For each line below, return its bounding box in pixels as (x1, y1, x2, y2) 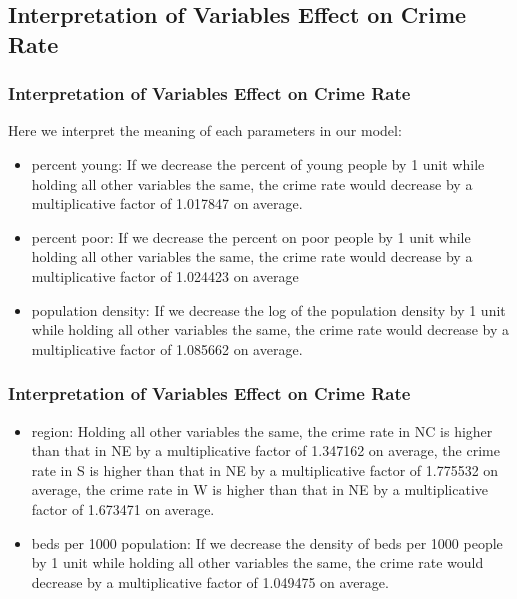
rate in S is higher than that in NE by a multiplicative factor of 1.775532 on (31, 459, 499, 480)
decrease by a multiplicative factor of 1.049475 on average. (31, 571, 389, 592)
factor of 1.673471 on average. (31, 498, 215, 519)
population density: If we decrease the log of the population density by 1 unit (31, 299, 506, 320)
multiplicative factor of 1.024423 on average (31, 265, 299, 286)
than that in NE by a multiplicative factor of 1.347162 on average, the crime (31, 440, 500, 461)
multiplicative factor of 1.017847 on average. (31, 193, 303, 214)
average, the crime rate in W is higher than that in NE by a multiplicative (31, 479, 488, 500)
